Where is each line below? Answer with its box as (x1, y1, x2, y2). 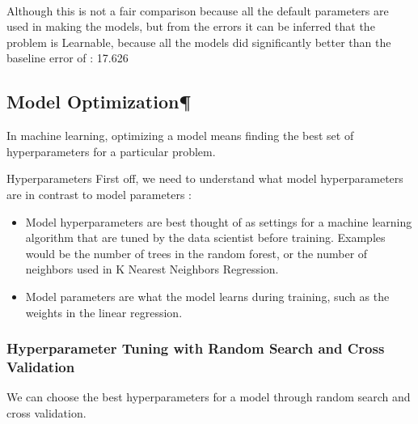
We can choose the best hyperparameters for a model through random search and (6, 388, 411, 405)
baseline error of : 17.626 (6, 49, 129, 66)
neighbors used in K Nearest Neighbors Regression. (25, 261, 279, 278)
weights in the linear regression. (25, 303, 183, 320)
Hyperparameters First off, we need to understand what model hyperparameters (6, 170, 403, 187)
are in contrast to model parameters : (6, 185, 192, 202)
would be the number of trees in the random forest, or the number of (25, 244, 368, 261)
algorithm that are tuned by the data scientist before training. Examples (25, 229, 386, 246)
